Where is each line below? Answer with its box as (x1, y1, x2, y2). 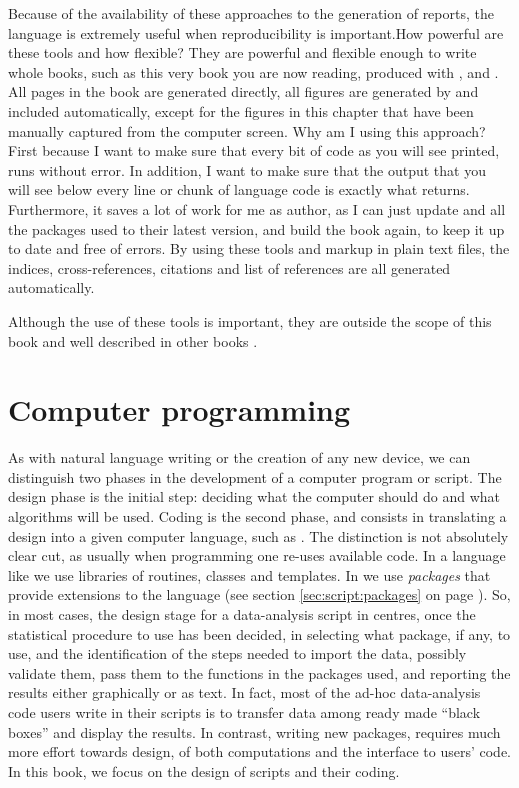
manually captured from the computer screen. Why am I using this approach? (8, 120, 486, 141)
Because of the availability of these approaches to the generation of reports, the (8, 3, 494, 23)
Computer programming (8, 389, 351, 430)
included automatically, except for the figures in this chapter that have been (8, 100, 474, 121)
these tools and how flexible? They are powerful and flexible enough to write (8, 42, 477, 63)
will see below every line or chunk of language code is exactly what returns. (8, 179, 470, 200)
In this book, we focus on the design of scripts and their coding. (8, 760, 400, 781)
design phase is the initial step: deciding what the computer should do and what (8, 486, 500, 507)
